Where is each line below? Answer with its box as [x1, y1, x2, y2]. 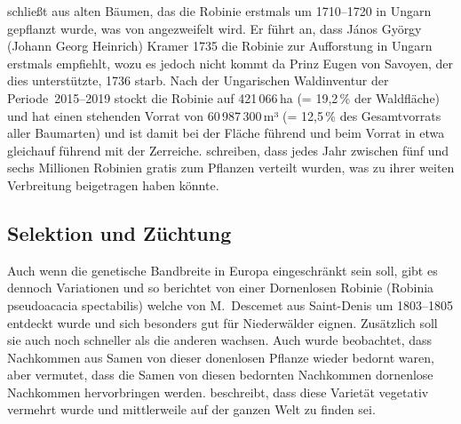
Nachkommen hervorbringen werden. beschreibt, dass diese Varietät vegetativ [7, 382, 429, 401]
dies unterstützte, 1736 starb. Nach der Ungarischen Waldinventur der [7, 71, 389, 90]
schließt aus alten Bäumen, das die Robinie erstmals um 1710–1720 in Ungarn [7, 2, 432, 20]
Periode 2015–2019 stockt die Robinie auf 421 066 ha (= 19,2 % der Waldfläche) [7, 88, 441, 107]
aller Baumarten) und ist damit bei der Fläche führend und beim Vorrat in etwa [7, 124, 445, 142]
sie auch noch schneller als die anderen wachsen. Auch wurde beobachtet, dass [7, 331, 433, 349]
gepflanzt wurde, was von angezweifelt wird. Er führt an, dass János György [7, 19, 422, 37]
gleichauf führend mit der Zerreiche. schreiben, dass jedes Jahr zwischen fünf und [7, 140, 449, 159]
